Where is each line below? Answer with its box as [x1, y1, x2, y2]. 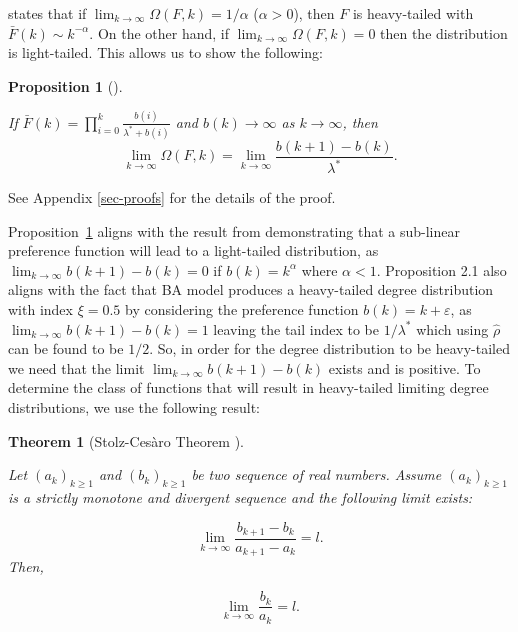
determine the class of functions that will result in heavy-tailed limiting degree [8, 377, 489, 398]
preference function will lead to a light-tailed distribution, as [8, 240, 379, 261]
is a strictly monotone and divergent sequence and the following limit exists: [8, 486, 473, 507]
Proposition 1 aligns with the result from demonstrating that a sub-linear [8, 220, 460, 241]
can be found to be [8, 338, 124, 359]
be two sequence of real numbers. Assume [191, 464, 442, 485]
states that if [8, 3, 87, 23]
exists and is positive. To [328, 357, 481, 378]
